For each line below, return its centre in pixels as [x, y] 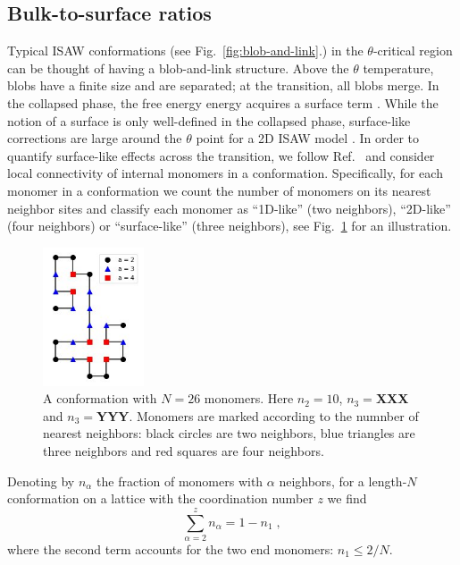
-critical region [413, 51]
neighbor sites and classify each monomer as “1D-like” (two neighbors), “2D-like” [229, 208]
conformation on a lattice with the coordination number [160, 498]
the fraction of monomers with [180, 481]
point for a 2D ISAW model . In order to [308, 138]
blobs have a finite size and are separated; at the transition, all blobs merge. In [223, 85]
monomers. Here [249, 398]
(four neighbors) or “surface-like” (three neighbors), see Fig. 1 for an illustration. [230, 226]
